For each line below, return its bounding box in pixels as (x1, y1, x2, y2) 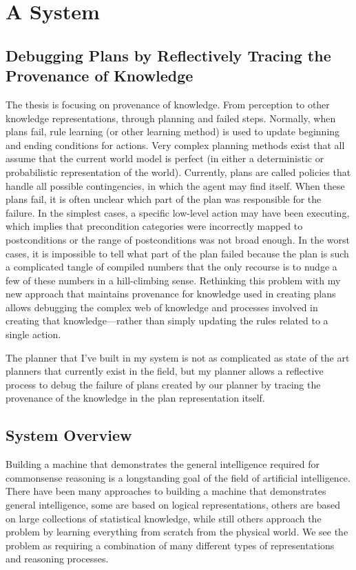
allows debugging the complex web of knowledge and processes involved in (6, 299, 318, 314)
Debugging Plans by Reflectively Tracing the (6, 44, 331, 66)
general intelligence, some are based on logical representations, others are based (6, 498, 340, 512)
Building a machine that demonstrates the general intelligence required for (6, 457, 320, 471)
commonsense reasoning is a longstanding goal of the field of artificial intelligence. (6, 470, 350, 484)
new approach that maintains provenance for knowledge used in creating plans (6, 286, 336, 301)
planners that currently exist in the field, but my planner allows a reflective (6, 364, 324, 378)
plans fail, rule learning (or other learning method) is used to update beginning (6, 124, 340, 139)
